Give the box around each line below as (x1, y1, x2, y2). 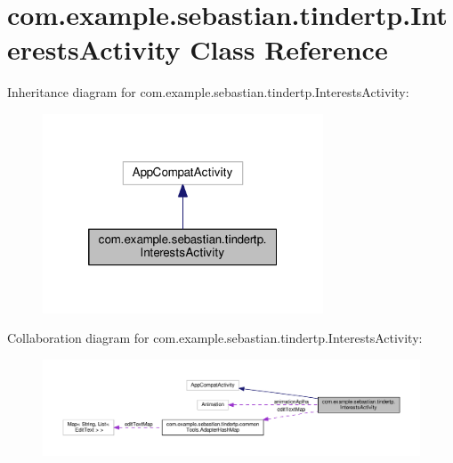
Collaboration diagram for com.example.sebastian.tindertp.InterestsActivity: (7, 329, 423, 347)
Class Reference (190, 31, 388, 68)
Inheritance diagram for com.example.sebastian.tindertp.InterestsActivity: (7, 83, 409, 102)
